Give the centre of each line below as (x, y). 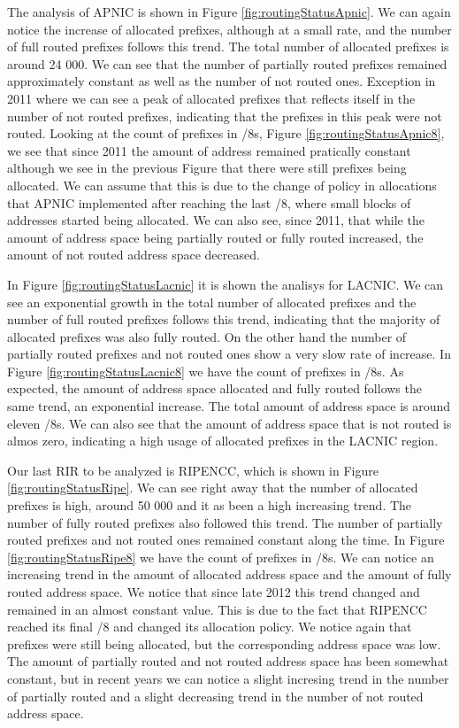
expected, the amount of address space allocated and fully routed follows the (214, 388)
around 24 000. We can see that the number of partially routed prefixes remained (227, 63)
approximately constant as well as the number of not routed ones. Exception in (222, 81)
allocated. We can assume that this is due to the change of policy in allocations (222, 185)
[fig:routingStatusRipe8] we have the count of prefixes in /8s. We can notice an (221, 557)
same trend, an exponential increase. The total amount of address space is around (229, 406)
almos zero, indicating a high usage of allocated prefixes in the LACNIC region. (223, 441)
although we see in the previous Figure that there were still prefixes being (207, 168)
